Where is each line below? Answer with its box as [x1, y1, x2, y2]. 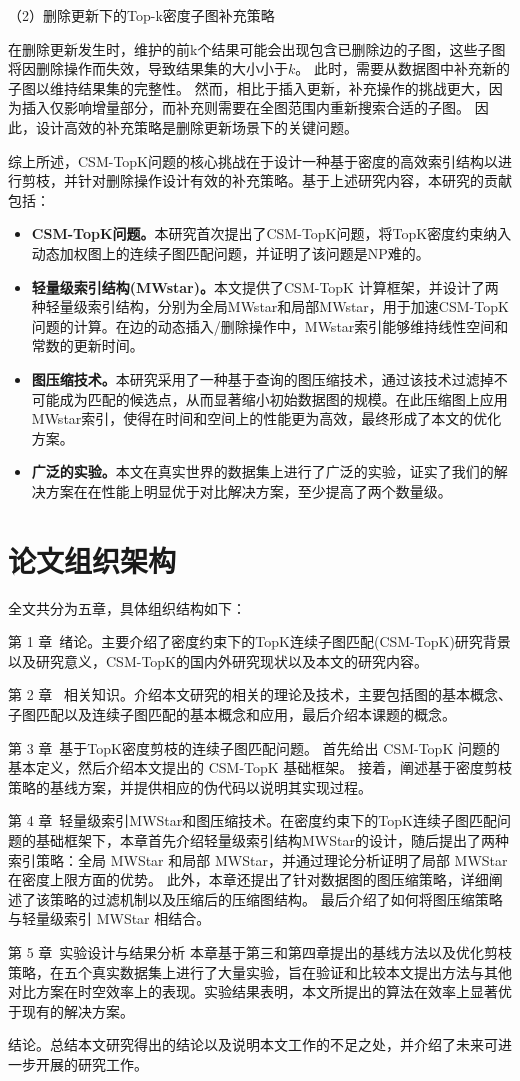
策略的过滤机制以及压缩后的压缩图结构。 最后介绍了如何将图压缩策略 [49, 888, 503, 909]
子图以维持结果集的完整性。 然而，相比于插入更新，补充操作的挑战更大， [8, 77, 489, 98]
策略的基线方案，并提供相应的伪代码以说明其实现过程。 [8, 776, 372, 797]
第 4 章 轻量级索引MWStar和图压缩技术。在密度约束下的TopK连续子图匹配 [8, 810, 497, 831]
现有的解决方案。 [21, 1000, 134, 1021]
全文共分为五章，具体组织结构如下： [8, 597, 246, 618]
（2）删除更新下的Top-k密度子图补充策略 [8, 5, 275, 25]
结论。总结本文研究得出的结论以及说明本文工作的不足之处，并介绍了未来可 [8, 1034, 498, 1055]
